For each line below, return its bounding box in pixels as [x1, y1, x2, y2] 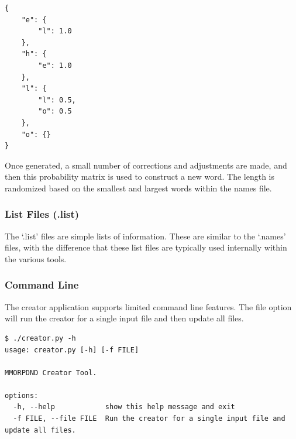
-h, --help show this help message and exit [13, 403, 235, 411]
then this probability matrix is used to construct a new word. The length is [5, 170, 274, 183]
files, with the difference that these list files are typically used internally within [5, 241, 287, 253]
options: [5, 391, 39, 400]
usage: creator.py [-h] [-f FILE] [5, 345, 139, 354]
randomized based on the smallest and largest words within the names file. [5, 181, 272, 194]
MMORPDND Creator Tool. [5, 368, 97, 377]
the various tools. [5, 252, 67, 265]
